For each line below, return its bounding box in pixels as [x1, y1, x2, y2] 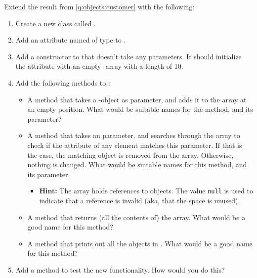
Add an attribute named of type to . [15, 35, 126, 45]
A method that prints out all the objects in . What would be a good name [27, 238, 253, 248]
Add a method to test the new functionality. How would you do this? [15, 264, 225, 275]
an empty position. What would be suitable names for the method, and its [27, 104, 253, 114]
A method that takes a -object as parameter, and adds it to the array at [27, 94, 247, 104]
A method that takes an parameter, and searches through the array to [27, 130, 240, 140]
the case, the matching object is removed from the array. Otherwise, [27, 149, 234, 160]
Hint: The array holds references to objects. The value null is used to [39, 185, 253, 196]
